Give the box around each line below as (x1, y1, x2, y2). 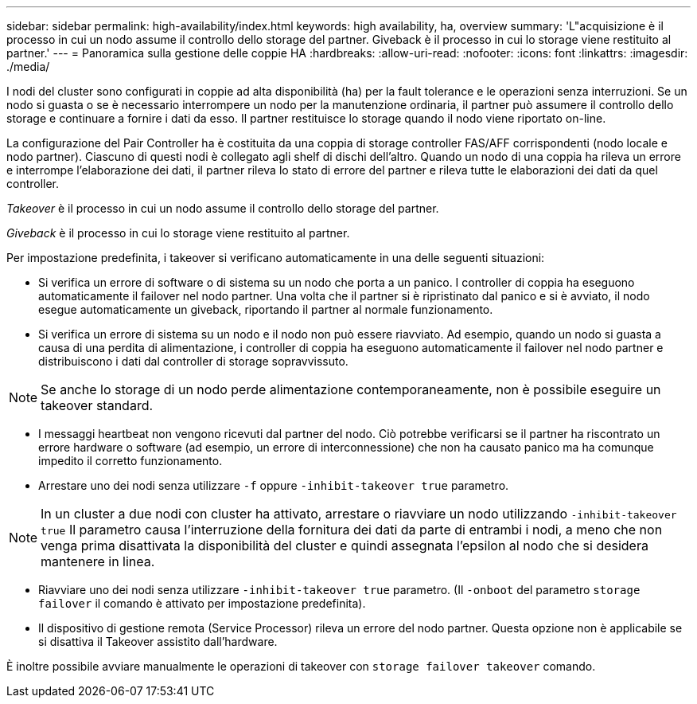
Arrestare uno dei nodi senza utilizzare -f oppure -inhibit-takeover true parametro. (38, 479, 509, 492)
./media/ (6, 60, 50, 73)
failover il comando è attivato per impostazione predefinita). (38, 596, 366, 610)
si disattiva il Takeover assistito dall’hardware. (38, 635, 278, 648)
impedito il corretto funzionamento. (38, 454, 223, 467)
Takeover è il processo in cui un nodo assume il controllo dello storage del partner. (6, 201, 439, 215)
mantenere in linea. (41, 553, 155, 569)
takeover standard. (41, 397, 154, 413)
